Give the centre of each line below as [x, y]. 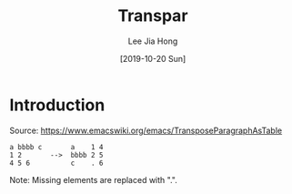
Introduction [57, 105]
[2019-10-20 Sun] [153, 58]
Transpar [153, 16]
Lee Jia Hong [153, 41]
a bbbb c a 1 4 [56, 147]
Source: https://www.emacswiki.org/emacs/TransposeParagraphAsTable [146, 130]
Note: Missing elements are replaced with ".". [93, 179]
